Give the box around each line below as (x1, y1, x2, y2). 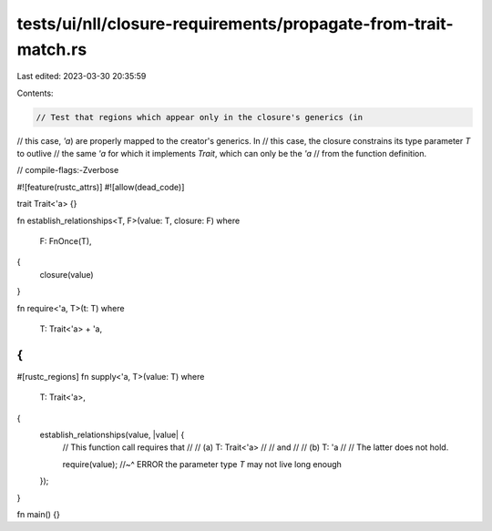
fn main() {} (16, 509, 61, 520)
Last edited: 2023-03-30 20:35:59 (16, 71, 147, 82)
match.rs (16, 39, 87, 59)
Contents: (16, 87, 54, 98)
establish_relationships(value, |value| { (39, 429, 185, 441)
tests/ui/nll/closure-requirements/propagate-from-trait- (16, 14, 454, 34)
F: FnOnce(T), (39, 236, 92, 247)
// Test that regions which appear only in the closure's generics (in (36, 112, 364, 122)
